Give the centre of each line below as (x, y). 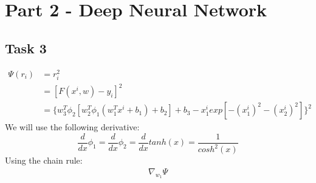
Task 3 (26, 48)
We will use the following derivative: (72, 127)
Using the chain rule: (44, 160)
